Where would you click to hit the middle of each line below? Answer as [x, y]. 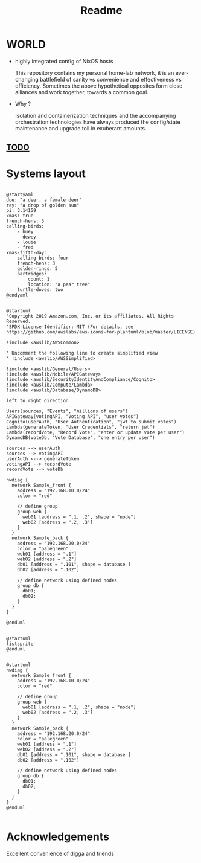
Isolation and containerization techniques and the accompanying [95, 115]
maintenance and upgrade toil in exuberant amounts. [81, 128]
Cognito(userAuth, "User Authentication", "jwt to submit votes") [91, 422]
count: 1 [39, 279]
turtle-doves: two [40, 290]
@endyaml [17, 295]
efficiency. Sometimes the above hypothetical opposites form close [99, 86]
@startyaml [20, 195]
